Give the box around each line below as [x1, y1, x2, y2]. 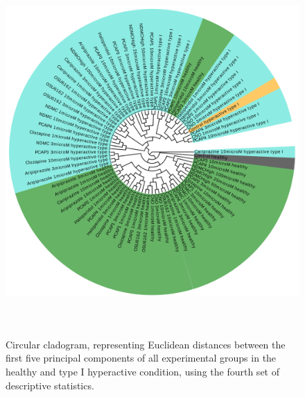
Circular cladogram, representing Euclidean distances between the [6, 337, 286, 351]
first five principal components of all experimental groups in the [6, 350, 277, 365]
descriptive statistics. [6, 378, 94, 392]
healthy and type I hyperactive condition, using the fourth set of [6, 364, 279, 378]
